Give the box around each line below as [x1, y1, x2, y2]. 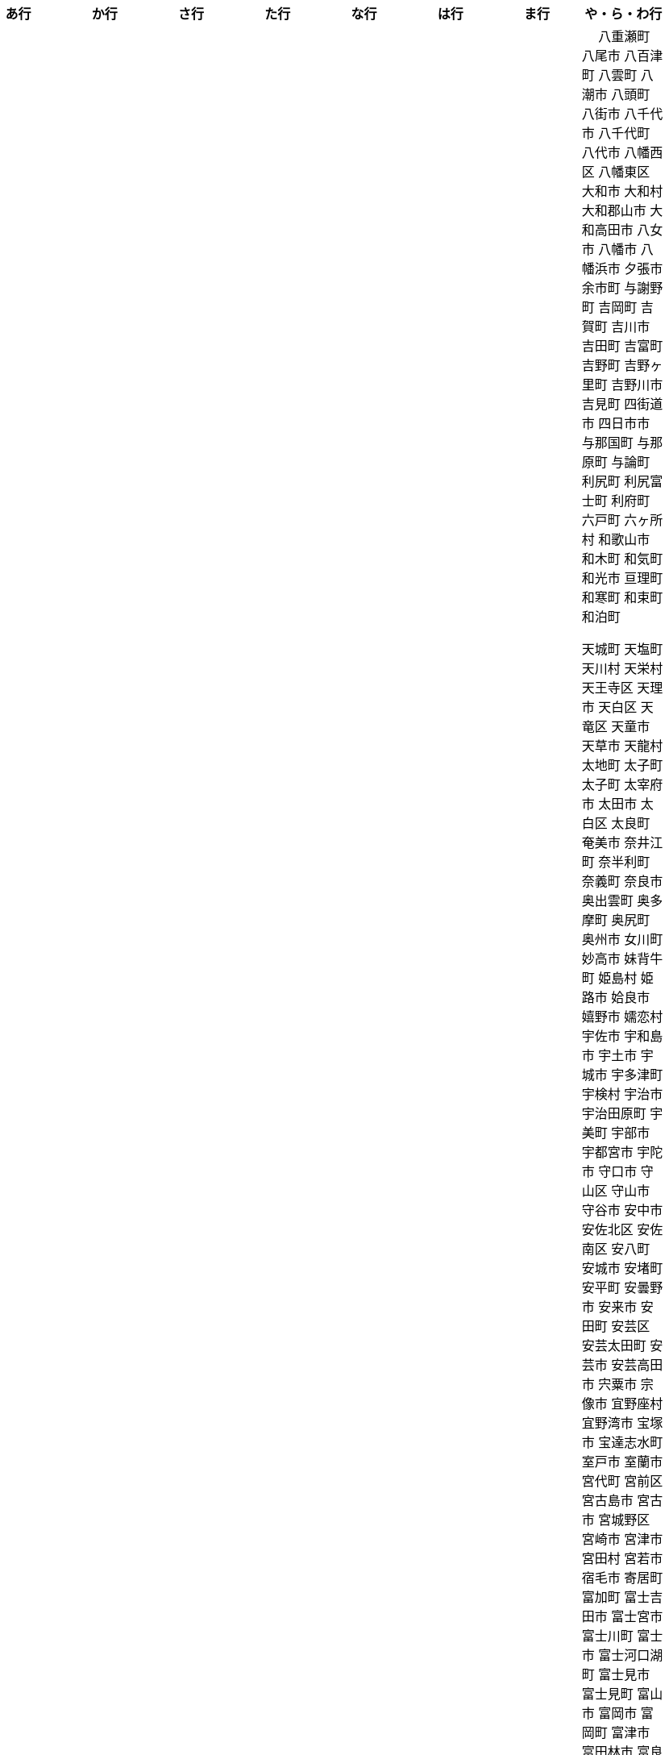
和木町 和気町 [581, 551, 663, 567]
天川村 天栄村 [581, 660, 663, 676]
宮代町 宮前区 [581, 1473, 663, 1489]
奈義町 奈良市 [581, 873, 663, 889]
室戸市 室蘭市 [581, 1453, 663, 1470]
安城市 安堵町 [581, 1260, 663, 1276]
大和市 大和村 [581, 183, 663, 199]
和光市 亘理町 [581, 570, 663, 586]
